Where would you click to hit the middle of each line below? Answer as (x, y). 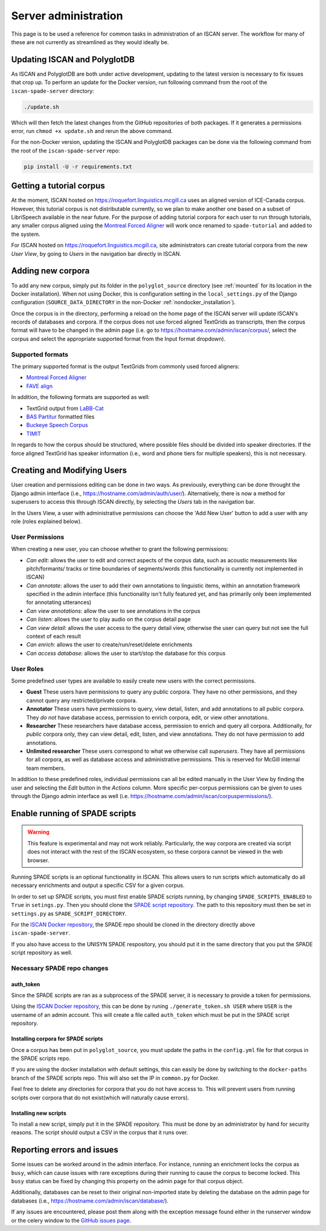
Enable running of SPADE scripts (74, 813)
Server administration (67, 16)
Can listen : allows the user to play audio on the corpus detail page (109, 619)
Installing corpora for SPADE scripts (57, 1039)
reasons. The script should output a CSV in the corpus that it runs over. (100, 1132)
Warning (38, 832)
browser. (38, 860)
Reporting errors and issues (65, 1150)
